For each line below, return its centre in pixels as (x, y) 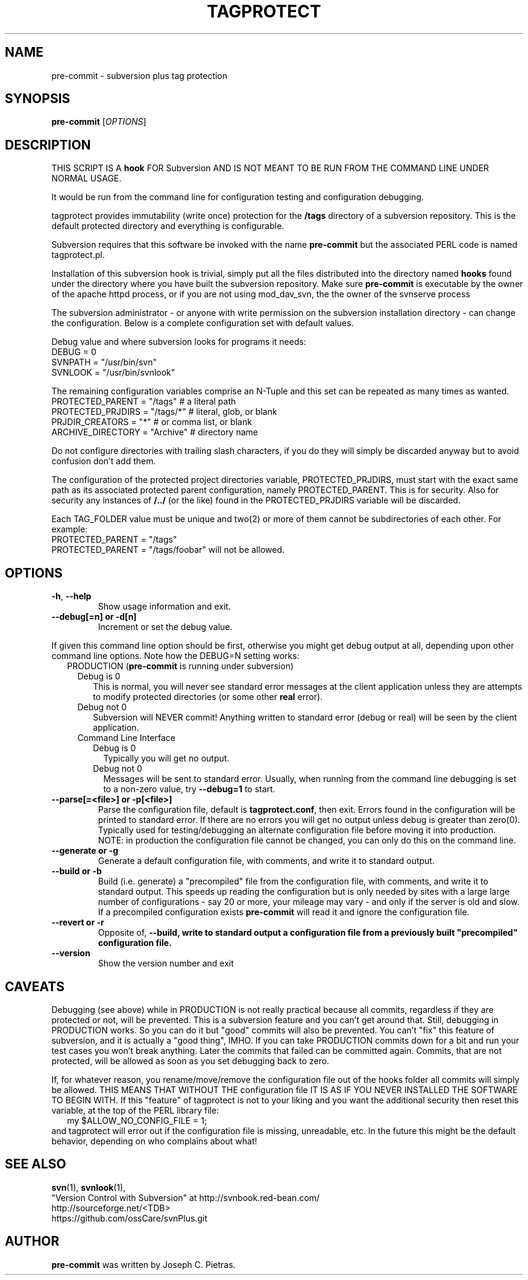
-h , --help (71, 596)
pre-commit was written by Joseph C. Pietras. (143, 1264)
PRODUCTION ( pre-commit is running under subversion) (181, 666)
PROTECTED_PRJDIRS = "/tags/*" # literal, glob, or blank (164, 412)
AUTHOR (32, 1241)
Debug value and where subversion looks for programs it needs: (179, 342)
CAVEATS (35, 986)
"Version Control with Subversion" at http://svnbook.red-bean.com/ (186, 1197)
